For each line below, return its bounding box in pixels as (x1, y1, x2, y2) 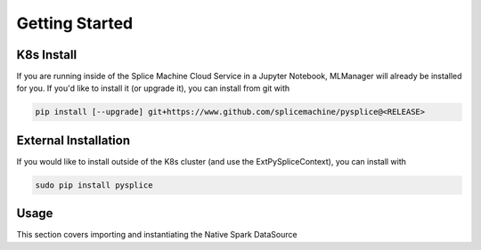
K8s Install (16, 47, 77, 62)
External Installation (16, 133, 131, 148)
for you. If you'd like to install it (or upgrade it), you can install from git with (16, 83, 290, 93)
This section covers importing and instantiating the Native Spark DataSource (16, 230, 298, 240)
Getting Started (16, 13, 134, 33)
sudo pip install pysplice (35, 180, 153, 190)
